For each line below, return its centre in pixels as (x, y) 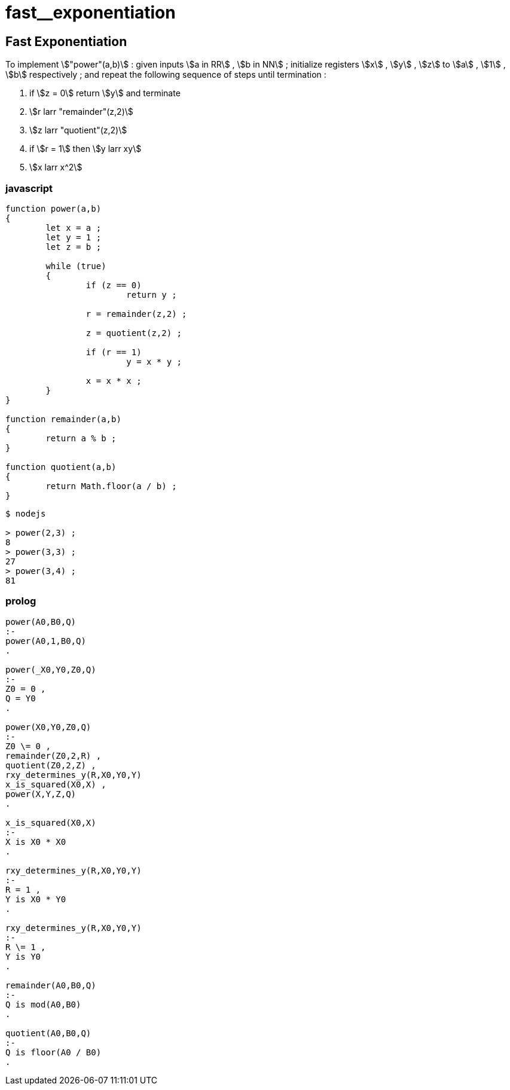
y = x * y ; (154, 361)
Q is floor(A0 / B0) (54, 1052)
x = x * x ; (114, 381)
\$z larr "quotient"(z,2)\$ (78, 130)
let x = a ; (74, 228)
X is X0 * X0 (36, 842)
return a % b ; (81, 438)
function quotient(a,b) (61, 467)
